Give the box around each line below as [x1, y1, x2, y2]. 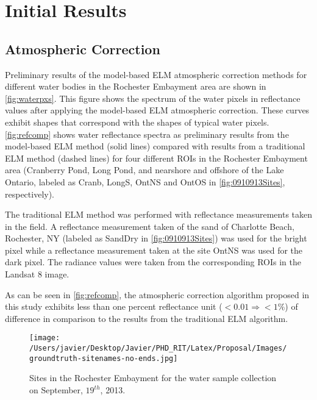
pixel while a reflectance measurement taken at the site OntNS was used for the [5, 243, 303, 256]
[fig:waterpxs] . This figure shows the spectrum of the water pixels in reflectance [5, 91, 301, 104]
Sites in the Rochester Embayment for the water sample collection [29, 371, 277, 384]
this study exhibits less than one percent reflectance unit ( [5, 300, 223, 313]
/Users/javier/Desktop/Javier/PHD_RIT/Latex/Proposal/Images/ [29, 344, 287, 353]
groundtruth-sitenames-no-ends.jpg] [29, 354, 178, 363]
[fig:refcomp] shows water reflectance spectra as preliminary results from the [5, 127, 289, 140]
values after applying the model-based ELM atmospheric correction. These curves [5, 104, 310, 116]
